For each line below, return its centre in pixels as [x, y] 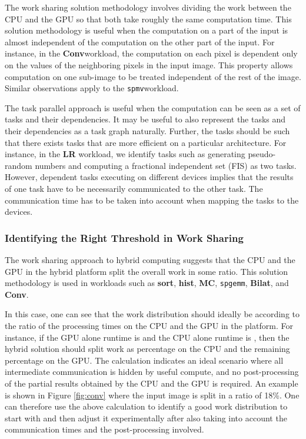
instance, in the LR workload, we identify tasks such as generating [125, 154]
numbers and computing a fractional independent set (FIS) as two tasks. [166, 165]
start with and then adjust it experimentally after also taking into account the [146, 418]
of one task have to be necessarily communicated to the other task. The [134, 188]
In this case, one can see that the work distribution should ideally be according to [152, 314]
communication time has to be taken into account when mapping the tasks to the [152, 200]
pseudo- [262, 154]
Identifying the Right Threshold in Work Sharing [124, 237]
